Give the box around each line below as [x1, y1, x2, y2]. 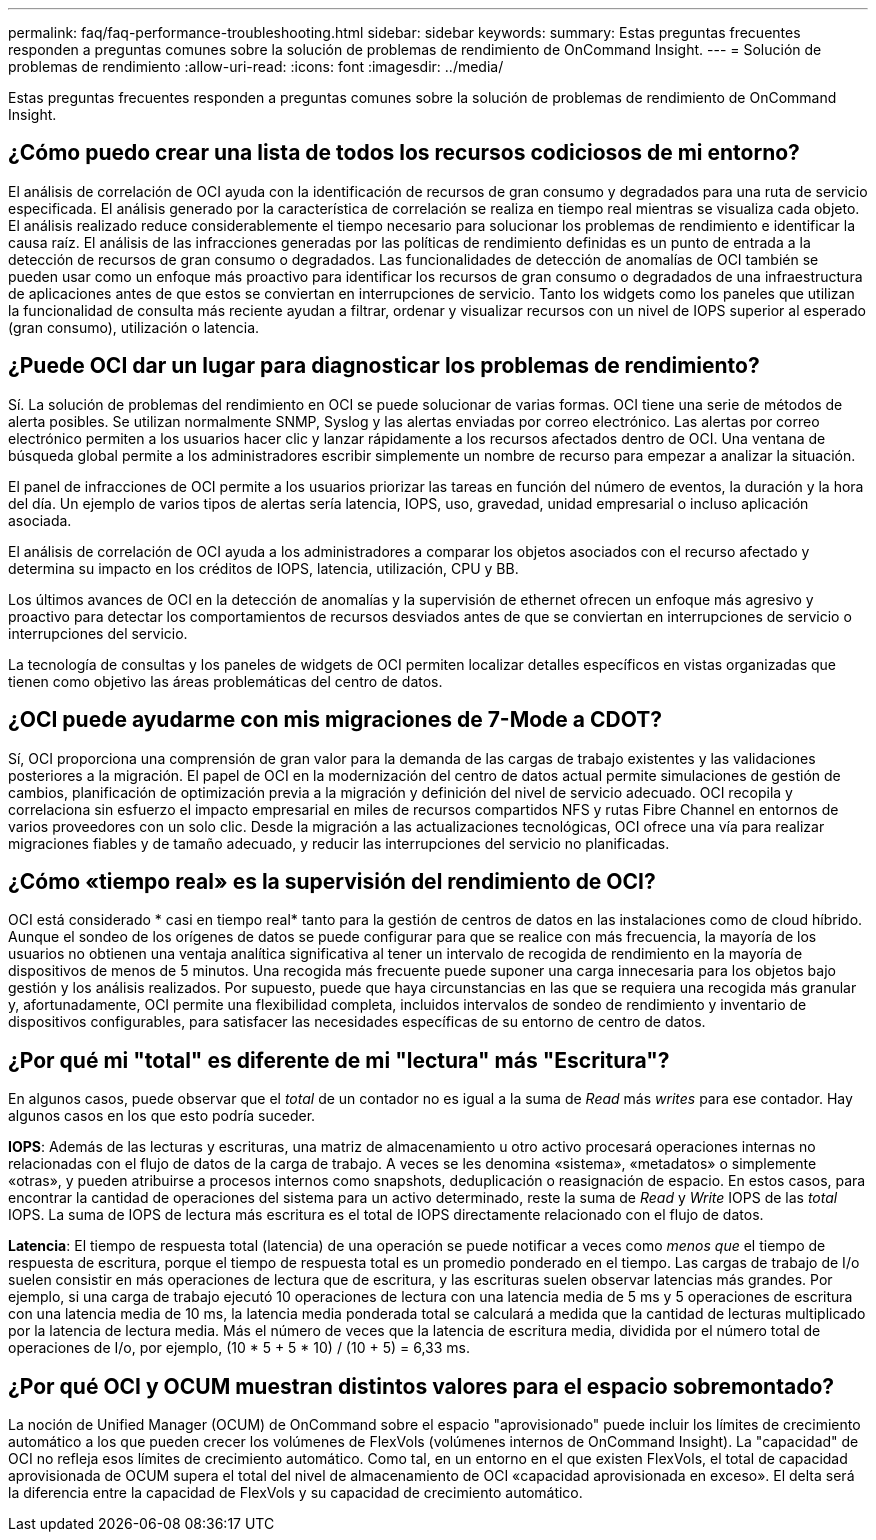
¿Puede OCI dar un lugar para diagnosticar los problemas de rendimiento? [8, 353, 760, 379]
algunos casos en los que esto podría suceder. [8, 1107, 316, 1125]
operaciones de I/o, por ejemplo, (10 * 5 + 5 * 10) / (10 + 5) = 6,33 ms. [8, 1339, 470, 1357]
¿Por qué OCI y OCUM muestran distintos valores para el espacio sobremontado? [8, 1373, 835, 1399]
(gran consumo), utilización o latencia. [8, 318, 260, 336]
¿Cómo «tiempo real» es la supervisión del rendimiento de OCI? [8, 868, 656, 894]
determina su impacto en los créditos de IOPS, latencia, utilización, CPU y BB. [8, 559, 519, 577]
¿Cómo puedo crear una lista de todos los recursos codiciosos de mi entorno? [8, 140, 800, 166]
